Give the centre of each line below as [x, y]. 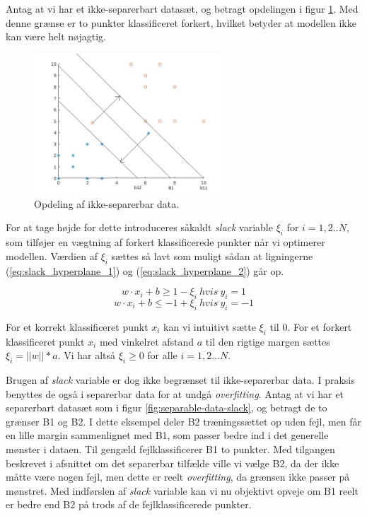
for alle [162, 355]
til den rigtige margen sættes [268, 341]
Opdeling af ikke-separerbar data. [107, 203]
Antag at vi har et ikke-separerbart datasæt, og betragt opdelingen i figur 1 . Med [182, 8]
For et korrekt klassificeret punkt [77, 326]
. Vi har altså [87, 355]
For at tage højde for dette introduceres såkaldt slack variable [139, 227]
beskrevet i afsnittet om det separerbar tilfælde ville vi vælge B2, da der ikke [173, 463]
